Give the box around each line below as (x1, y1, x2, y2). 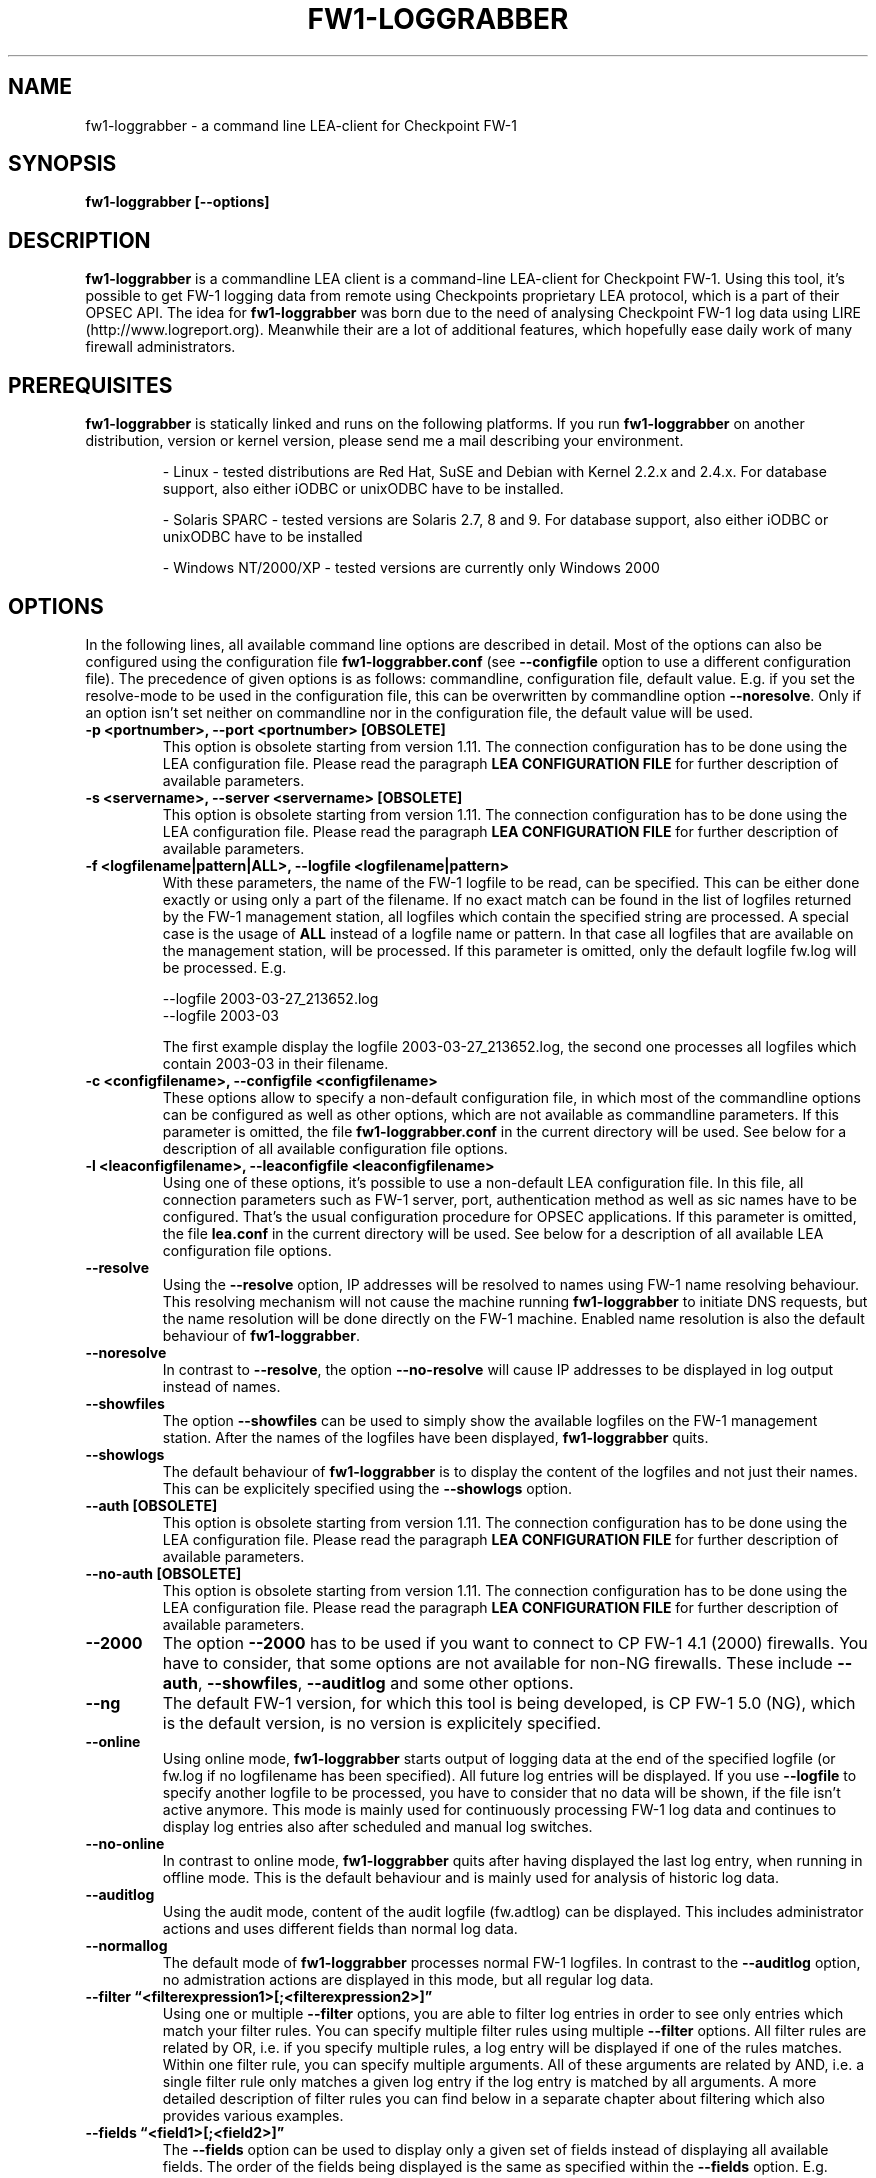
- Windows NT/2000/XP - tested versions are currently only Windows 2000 (162, 559, 660, 577)
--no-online (85, 1834, 165, 1852)
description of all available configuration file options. (162, 1139, 508, 1157)
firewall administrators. (85, 338, 236, 356)
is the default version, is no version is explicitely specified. (162, 1712, 602, 1733)
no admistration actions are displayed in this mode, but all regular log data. (162, 1970, 654, 1988)
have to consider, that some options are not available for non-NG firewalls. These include (162, 1652, 833, 1673)
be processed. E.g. (162, 958, 287, 976)
